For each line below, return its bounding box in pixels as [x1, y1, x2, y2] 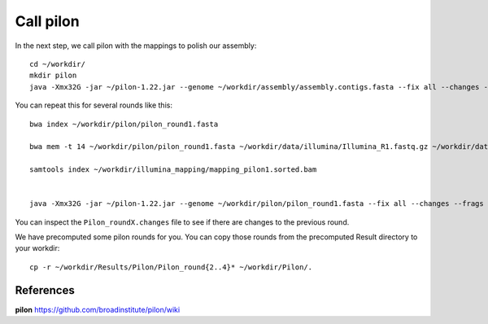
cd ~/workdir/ [29, 59, 85, 68]
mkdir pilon [29, 71, 77, 81]
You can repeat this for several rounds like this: [15, 100, 172, 110]
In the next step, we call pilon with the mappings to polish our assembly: [15, 41, 257, 50]
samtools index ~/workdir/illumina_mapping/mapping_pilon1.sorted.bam [29, 165, 317, 174]
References [15, 283, 75, 297]
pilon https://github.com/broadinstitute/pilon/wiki [15, 304, 181, 314]
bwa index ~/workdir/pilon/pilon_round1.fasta [29, 119, 219, 129]
